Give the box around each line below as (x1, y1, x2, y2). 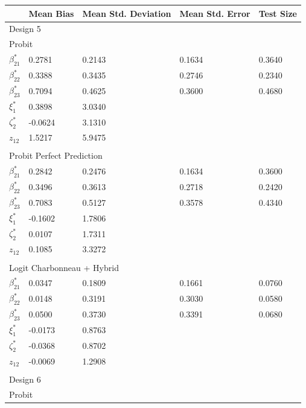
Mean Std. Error (179, 7, 250, 19)
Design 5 (9, 22, 41, 35)
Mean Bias (28, 7, 74, 19)
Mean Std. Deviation (82, 7, 171, 19)
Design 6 (9, 372, 41, 385)
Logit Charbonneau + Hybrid (9, 261, 119, 273)
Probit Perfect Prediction (9, 149, 103, 162)
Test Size (258, 7, 297, 19)
